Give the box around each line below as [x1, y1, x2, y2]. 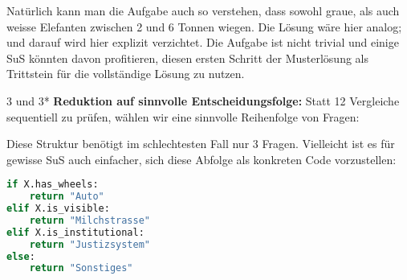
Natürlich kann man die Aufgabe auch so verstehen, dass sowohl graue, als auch [6, 2, 400, 19]
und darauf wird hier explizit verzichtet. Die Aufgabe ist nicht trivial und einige [6, 34, 399, 51]
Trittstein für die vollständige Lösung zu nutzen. [6, 65, 245, 82]
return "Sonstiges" [29, 262, 133, 274]
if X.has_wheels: [6, 179, 99, 191]
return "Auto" [29, 191, 104, 203]
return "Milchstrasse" [29, 214, 150, 226]
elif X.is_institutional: [6, 226, 144, 238]
